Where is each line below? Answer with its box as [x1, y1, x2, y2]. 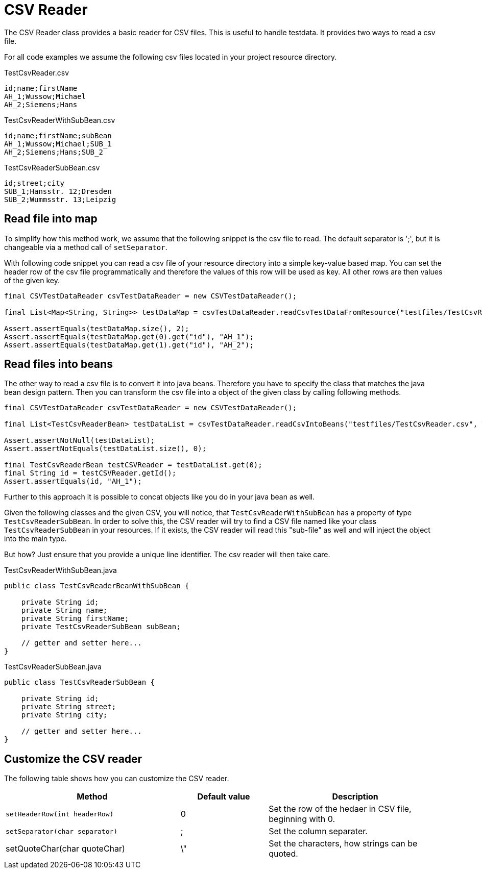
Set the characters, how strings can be [269, 838, 418, 849]
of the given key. [4, 276, 60, 285]
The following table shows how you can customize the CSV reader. [4, 774, 229, 783]
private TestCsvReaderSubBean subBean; [21, 622, 181, 631]
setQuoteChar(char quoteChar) [6, 843, 125, 854]
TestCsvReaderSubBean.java [4, 662, 102, 671]
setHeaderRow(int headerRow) [6, 810, 114, 818]
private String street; [21, 703, 116, 711]
